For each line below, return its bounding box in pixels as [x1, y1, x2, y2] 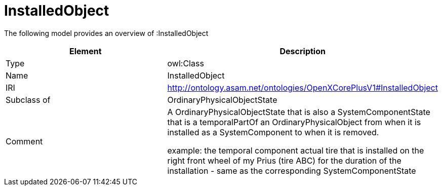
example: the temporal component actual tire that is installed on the [167, 145, 424, 156]
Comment [6, 136, 43, 146]
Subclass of [6, 94, 51, 105]
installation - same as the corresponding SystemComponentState [167, 165, 416, 176]
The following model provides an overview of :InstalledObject [4, 28, 209, 37]
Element [69, 46, 102, 56]
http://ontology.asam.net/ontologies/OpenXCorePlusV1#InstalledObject [167, 82, 438, 93]
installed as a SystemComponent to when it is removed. [167, 127, 379, 137]
